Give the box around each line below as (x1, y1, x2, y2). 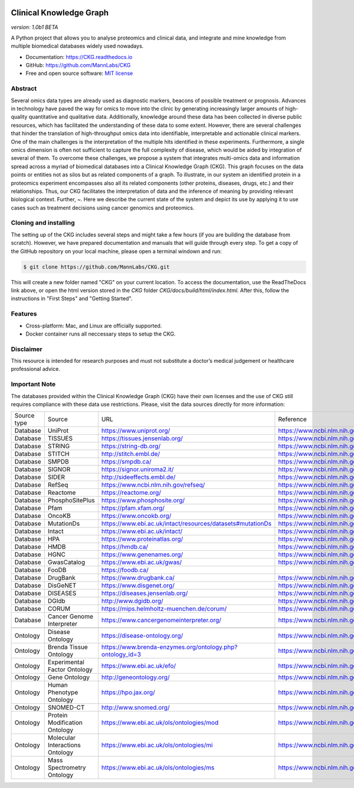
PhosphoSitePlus (47, 496, 95, 504)
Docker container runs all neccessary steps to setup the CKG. (25, 330, 176, 337)
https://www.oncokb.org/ (101, 512, 172, 520)
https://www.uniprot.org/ (101, 426, 171, 435)
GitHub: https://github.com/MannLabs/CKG (25, 62, 131, 69)
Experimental (47, 658, 85, 666)
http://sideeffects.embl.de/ (101, 473, 176, 481)
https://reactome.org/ (101, 488, 162, 497)
